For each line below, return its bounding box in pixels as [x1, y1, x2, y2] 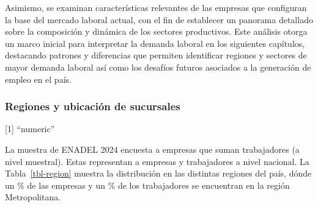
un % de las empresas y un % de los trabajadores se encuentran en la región [5, 178, 290, 191]
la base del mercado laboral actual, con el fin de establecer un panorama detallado [5, 13, 313, 26]
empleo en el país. [5, 72, 72, 85]
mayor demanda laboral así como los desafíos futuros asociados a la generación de [5, 60, 311, 73]
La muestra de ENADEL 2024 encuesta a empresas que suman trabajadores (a [5, 142, 300, 155]
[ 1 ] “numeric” [5, 122, 55, 135]
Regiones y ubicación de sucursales [5, 99, 180, 114]
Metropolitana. [5, 191, 61, 203]
